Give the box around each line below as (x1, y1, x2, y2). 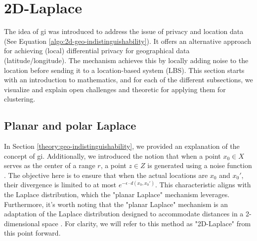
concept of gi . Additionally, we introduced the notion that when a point (4, 150, 221, 161)
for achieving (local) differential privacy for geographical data (4, 45, 190, 56)
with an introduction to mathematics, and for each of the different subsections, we (4, 74, 253, 85)
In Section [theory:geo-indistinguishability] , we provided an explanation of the (4, 141, 240, 151)
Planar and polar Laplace (4, 118, 136, 133)
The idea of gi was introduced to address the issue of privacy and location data (4, 26, 244, 36)
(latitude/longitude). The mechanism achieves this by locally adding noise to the (4, 55, 249, 65)
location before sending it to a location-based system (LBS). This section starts (4, 65, 245, 75)
